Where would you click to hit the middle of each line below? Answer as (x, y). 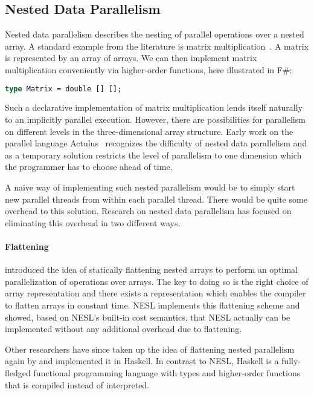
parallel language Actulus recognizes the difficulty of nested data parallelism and (156, 143)
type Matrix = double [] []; (63, 89)
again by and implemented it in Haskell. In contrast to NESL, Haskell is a (142, 361)
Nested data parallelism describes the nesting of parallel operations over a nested (155, 34)
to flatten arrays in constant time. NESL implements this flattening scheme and (152, 305)
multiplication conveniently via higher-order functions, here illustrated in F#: (149, 69)
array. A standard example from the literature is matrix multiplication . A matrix (157, 46)
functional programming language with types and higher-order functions (167, 372)
